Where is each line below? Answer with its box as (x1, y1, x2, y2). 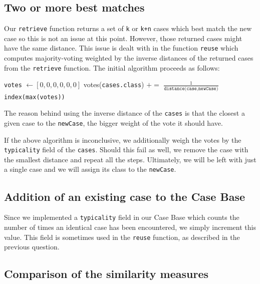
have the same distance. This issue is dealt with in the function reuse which (4, 43, 238, 53)
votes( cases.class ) (83, 79, 144, 90)
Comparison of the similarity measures (4, 266, 209, 281)
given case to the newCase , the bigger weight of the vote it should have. (4, 117, 223, 128)
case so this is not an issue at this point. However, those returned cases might (4, 33, 242, 43)
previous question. (4, 241, 60, 252)
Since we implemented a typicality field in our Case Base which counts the (4, 212, 239, 222)
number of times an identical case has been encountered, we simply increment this (4, 222, 256, 232)
